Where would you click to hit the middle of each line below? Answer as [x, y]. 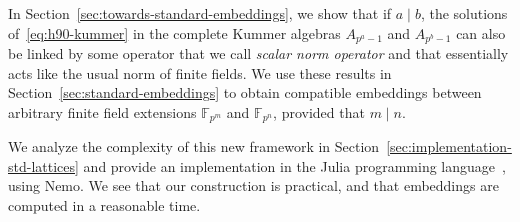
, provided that [319, 111]
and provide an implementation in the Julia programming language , [294, 165]
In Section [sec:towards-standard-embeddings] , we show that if [200, 13]
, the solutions [464, 13]
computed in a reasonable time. [104, 205]
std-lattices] [43, 165]
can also [481, 32]
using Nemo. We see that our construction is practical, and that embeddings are [253, 185]
